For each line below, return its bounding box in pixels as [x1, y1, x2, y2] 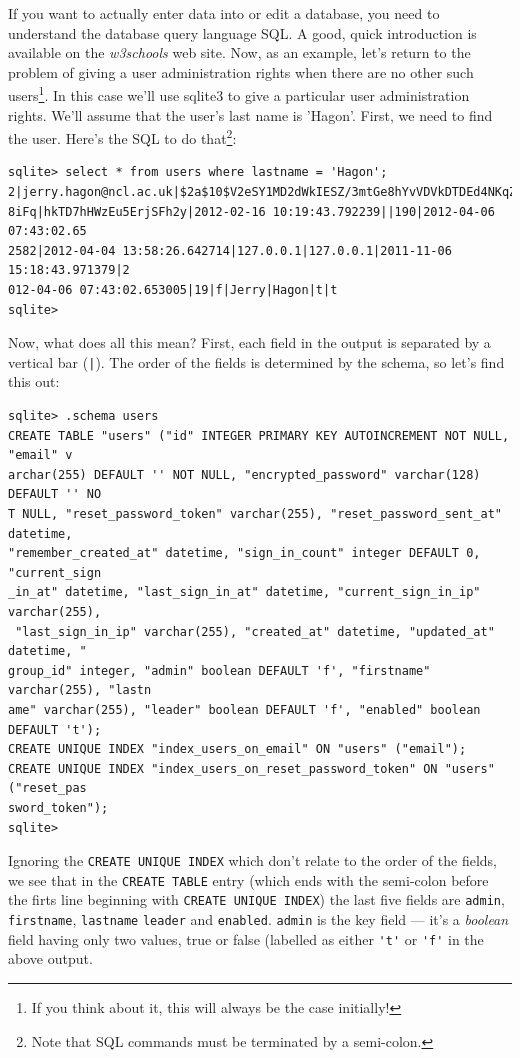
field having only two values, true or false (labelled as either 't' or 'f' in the [8, 928, 484, 949]
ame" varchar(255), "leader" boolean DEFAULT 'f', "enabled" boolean [8, 702, 481, 717]
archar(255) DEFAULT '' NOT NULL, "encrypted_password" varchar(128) [8, 467, 481, 482]
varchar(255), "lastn [8, 683, 152, 698]
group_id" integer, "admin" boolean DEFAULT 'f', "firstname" [8, 663, 431, 678]
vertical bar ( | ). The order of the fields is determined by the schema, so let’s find [8, 351, 505, 372]
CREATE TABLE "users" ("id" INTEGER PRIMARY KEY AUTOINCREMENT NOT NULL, [8, 428, 510, 443]
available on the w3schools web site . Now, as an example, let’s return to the [8, 42, 471, 63]
